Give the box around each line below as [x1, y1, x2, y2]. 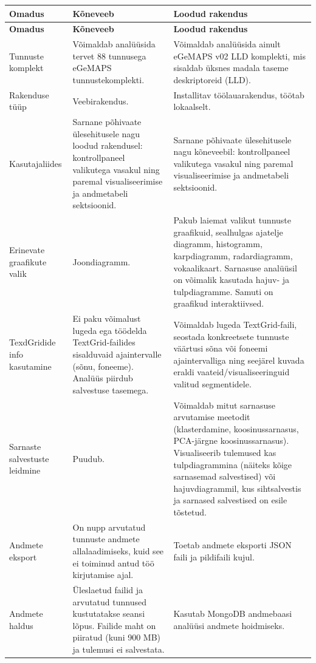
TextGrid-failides [72, 336, 136, 348]
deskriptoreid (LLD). [173, 73, 251, 86]
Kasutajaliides [9, 157, 62, 169]
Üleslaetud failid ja [72, 583, 143, 596]
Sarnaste [9, 440, 41, 453]
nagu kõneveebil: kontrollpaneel [173, 145, 290, 158]
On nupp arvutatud [72, 520, 146, 533]
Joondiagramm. [72, 255, 131, 268]
